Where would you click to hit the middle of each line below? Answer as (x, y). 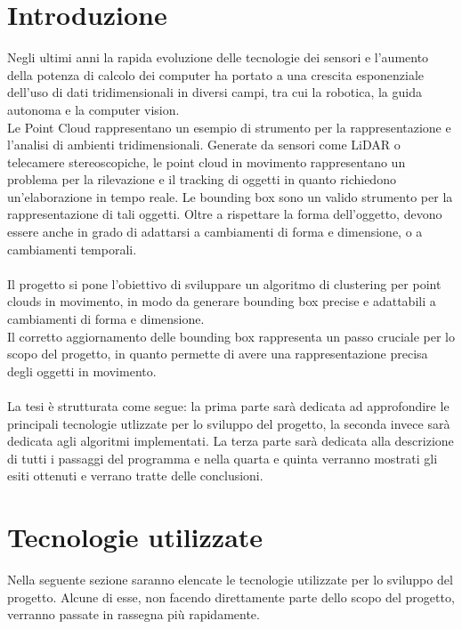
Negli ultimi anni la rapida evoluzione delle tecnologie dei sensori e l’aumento (218, 57)
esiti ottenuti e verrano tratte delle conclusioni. (135, 476)
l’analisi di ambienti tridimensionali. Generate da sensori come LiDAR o (204, 145)
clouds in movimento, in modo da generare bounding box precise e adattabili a (222, 301)
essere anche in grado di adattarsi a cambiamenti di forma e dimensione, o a (215, 232)
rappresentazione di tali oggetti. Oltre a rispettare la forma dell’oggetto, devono (225, 214)
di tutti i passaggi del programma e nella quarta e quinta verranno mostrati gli (223, 458)
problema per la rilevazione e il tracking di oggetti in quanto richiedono (202, 179)
